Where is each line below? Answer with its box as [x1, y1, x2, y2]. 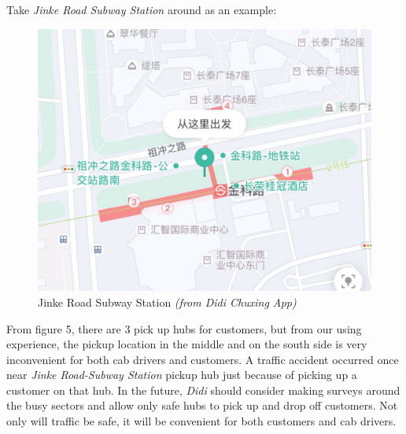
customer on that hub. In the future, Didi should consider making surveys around [6, 381, 400, 398]
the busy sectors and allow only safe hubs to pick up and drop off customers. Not [6, 397, 398, 414]
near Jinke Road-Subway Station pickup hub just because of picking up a [6, 366, 357, 383]
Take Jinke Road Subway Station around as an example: [6, 2, 277, 17]
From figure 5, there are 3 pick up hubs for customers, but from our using [6, 320, 362, 337]
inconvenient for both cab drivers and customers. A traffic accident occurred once [6, 351, 399, 367]
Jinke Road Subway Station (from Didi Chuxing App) [38, 293, 297, 310]
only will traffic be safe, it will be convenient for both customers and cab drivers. [6, 413, 397, 429]
